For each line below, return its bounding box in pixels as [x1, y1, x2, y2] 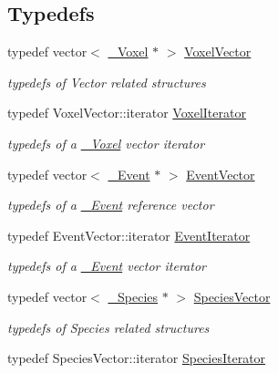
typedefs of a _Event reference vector [7, 195, 214, 214]
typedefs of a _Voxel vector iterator [7, 133, 205, 152]
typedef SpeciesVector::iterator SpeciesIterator [7, 348, 266, 368]
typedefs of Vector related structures [7, 72, 206, 91]
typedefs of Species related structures [7, 317, 210, 337]
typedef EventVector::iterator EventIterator [7, 225, 251, 244]
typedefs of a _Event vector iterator [7, 256, 206, 275]
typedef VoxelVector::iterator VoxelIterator [7, 103, 246, 122]
